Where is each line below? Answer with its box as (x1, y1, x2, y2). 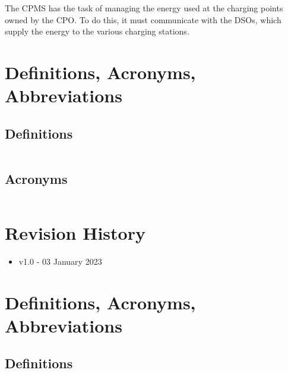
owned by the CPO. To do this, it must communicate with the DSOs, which (5, 13, 281, 26)
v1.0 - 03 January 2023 (18, 255, 102, 267)
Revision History (5, 220, 145, 245)
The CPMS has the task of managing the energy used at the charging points (5, 2, 283, 14)
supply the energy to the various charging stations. (5, 25, 189, 37)
